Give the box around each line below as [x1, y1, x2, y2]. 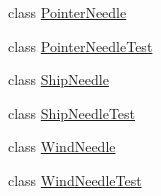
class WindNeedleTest [8, 169, 142, 190]
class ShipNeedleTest [8, 102, 136, 123]
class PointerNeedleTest [8, 35, 153, 56]
